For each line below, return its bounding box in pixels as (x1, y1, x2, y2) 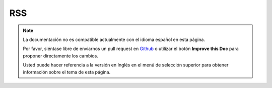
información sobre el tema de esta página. (23, 69, 111, 75)
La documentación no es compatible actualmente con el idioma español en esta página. (23, 36, 205, 42)
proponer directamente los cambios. (23, 52, 98, 58)
